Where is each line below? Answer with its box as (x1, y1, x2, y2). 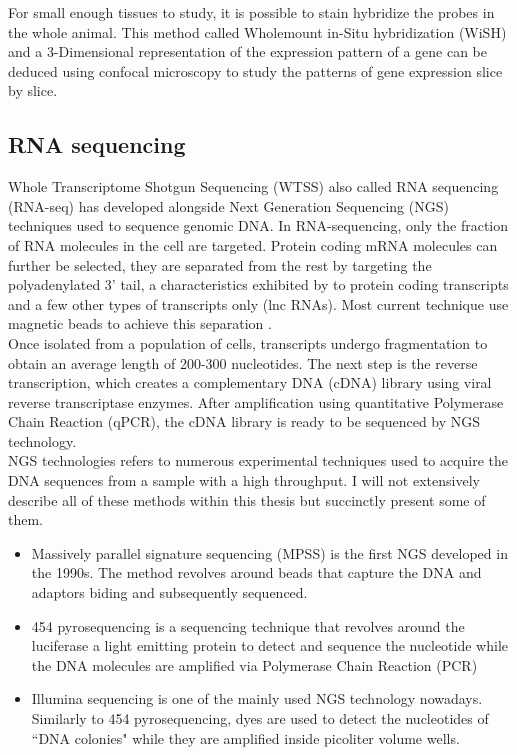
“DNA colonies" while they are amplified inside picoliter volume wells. (31, 727, 460, 748)
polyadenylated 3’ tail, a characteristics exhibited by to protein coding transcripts (8, 274, 509, 295)
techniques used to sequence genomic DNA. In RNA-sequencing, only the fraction (8, 215, 509, 236)
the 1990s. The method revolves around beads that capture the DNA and (31, 562, 482, 583)
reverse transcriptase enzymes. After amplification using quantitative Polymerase (8, 391, 504, 412)
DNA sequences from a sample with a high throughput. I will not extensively (8, 470, 480, 491)
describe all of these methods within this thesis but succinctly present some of (8, 489, 486, 510)
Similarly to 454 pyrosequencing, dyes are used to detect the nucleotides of (31, 708, 489, 729)
